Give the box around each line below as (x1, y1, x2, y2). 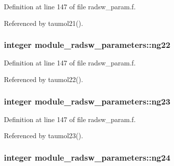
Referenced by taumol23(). (4, 130, 83, 141)
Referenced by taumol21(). (4, 18, 83, 28)
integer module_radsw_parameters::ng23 (4, 95, 171, 107)
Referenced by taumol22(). (4, 74, 83, 84)
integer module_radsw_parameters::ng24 (4, 151, 171, 163)
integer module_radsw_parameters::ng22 (4, 39, 171, 51)
